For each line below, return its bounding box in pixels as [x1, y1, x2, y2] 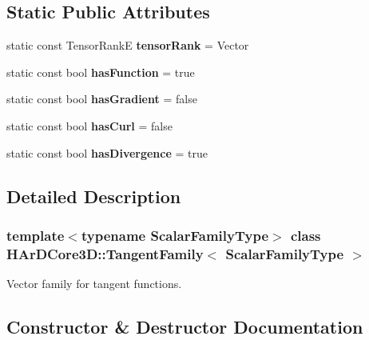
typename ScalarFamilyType [81, 225, 269, 245]
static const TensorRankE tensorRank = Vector [6, 37, 249, 54]
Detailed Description [6, 183, 181, 208]
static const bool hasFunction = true [6, 63, 195, 80]
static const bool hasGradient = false [6, 90, 197, 107]
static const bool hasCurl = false [6, 117, 173, 134]
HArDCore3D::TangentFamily [6, 243, 204, 263]
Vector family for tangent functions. [6, 275, 182, 292]
